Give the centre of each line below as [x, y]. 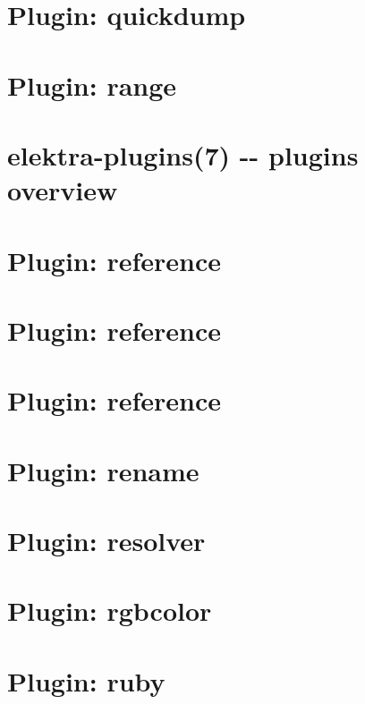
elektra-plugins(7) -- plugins [183, 154]
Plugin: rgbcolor [110, 611]
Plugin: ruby [86, 680]
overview [63, 190]
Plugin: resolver [106, 540]
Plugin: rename [103, 470]
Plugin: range [92, 85]
